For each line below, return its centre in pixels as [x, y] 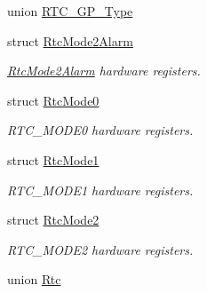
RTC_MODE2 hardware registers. [100, 249]
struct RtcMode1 [53, 159]
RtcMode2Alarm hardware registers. [104, 71]
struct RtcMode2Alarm [70, 40]
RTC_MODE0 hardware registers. [100, 130]
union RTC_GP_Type [70, 11]
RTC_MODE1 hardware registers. [100, 190]
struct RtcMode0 [53, 100]
